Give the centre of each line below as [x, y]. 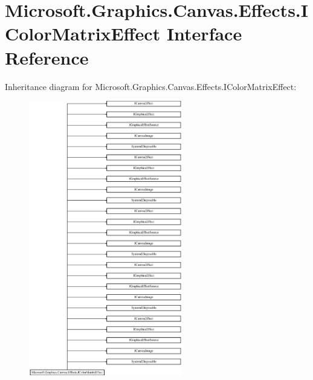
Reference [47, 57]
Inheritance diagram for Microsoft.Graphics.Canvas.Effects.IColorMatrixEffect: [151, 86]
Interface [204, 34]
